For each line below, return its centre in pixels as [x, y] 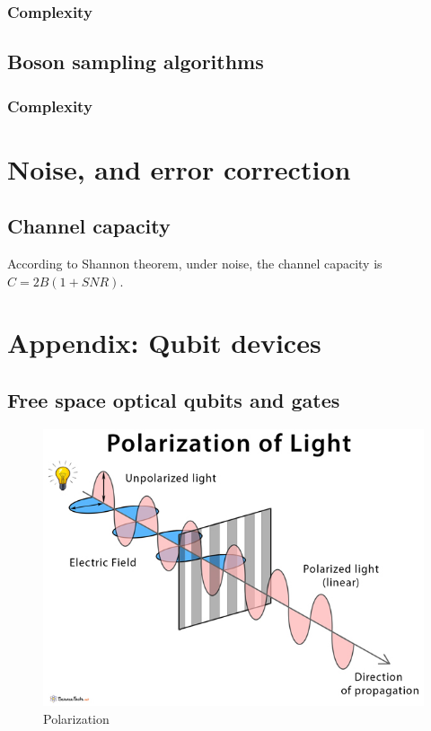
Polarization [76, 718]
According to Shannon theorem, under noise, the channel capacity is [195, 264]
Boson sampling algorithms [136, 62]
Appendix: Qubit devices [164, 343]
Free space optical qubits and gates [174, 400]
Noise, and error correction [179, 168]
